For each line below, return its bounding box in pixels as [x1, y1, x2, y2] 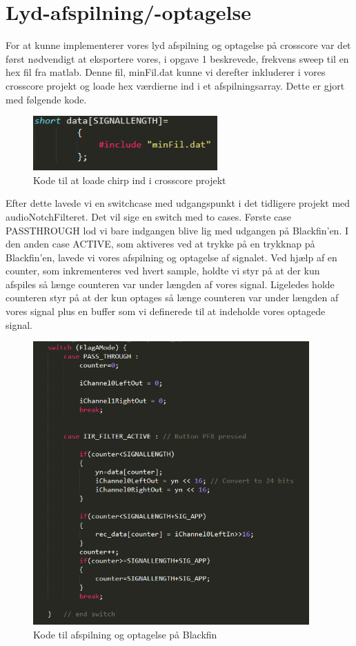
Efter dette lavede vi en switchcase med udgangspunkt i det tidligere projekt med [6, 196, 350, 210]
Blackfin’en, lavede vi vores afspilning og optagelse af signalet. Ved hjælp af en [6, 250, 337, 264]
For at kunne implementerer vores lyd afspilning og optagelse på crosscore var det [6, 38, 351, 52]
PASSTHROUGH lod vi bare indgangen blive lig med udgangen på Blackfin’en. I [6, 223, 348, 237]
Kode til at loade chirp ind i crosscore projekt [33, 172, 226, 187]
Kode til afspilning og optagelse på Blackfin [33, 627, 217, 641]
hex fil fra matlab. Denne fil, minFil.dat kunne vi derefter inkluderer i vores [6, 65, 326, 79]
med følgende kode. [6, 92, 87, 106]
